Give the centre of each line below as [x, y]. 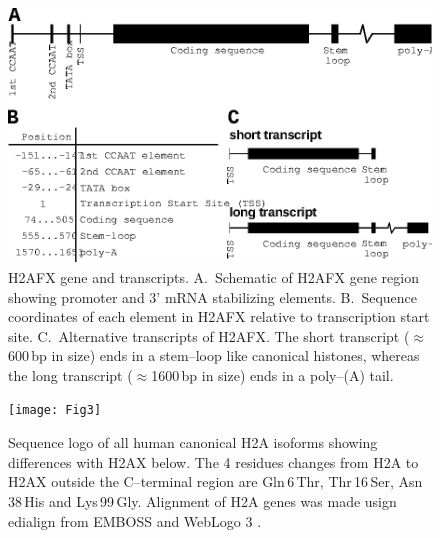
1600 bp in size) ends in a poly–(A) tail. [272, 374]
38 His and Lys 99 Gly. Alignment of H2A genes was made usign [202, 500]
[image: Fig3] [55, 410]
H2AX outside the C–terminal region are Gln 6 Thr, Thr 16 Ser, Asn [215, 481]
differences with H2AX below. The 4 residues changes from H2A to [213, 461]
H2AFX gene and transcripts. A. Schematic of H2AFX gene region [213, 276]
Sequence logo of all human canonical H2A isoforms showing [193, 442]
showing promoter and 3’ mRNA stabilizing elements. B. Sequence [213, 296]
